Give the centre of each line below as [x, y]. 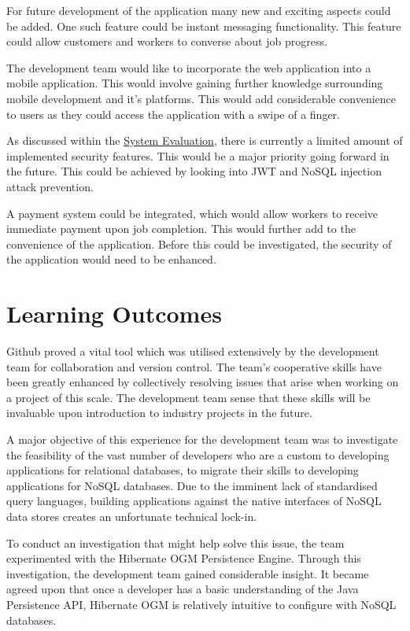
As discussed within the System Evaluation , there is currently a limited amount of [205, 140]
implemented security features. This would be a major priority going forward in [198, 155]
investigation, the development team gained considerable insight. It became [188, 573]
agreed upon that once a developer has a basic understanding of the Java [183, 589]
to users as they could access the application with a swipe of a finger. [174, 114]
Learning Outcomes [114, 314]
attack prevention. [50, 186]
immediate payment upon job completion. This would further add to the [181, 229]
